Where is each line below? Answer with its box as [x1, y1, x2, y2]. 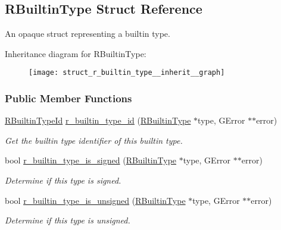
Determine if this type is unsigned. [5, 214, 130, 226]
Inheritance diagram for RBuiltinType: [5, 47, 146, 59]
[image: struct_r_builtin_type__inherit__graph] [29, 68, 225, 77]
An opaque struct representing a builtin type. [5, 27, 170, 40]
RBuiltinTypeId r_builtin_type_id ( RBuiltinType [5, 114, 191, 127]
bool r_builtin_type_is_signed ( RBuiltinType [5, 154, 177, 166]
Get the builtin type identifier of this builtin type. [5, 134, 183, 146]
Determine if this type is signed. [5, 174, 121, 187]
